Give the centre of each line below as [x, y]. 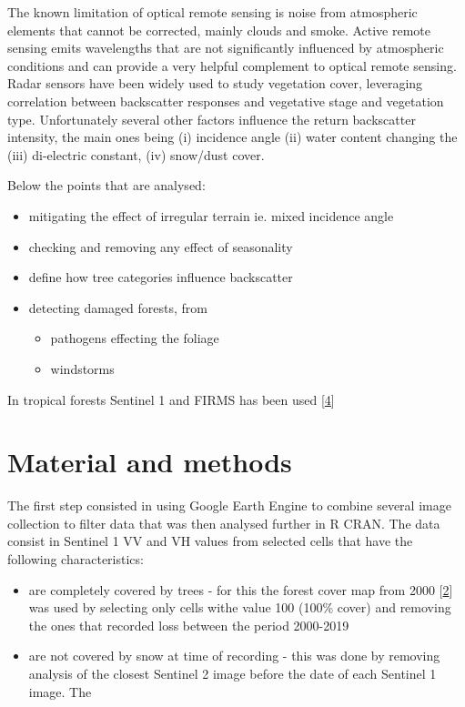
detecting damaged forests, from [118, 307]
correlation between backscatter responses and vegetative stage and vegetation [226, 101]
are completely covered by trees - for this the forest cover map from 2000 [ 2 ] [241, 589]
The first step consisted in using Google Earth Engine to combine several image [229, 505]
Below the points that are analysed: [106, 185]
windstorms [82, 368]
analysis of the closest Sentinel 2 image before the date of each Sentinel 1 [232, 673]
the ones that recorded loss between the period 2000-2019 [189, 625]
